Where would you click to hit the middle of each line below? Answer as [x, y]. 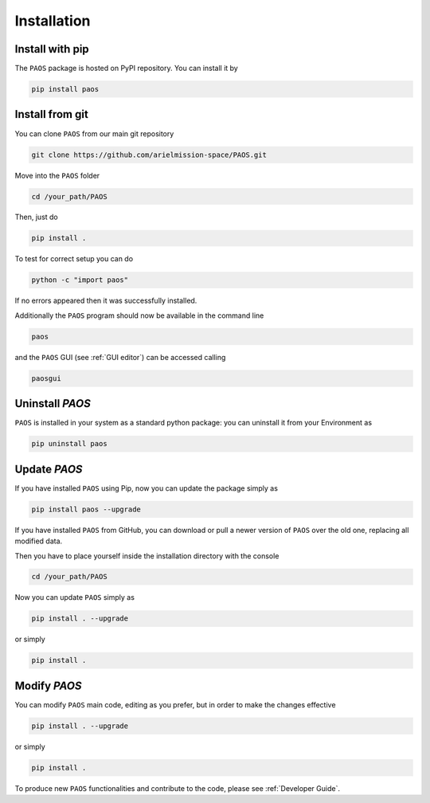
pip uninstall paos [69, 444]
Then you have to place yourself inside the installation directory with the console [147, 556]
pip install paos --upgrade [86, 509]
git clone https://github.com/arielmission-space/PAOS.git [149, 155]
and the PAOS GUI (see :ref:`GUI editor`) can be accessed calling [120, 357]
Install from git [52, 114]
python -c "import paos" [80, 280]
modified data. [39, 541]
